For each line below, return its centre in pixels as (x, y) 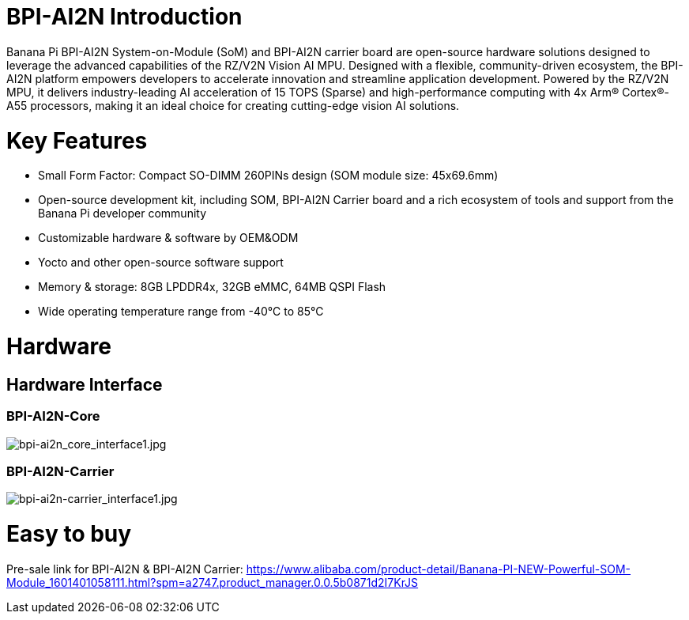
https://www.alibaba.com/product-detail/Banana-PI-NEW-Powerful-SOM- (439, 569)
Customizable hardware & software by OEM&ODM (168, 238)
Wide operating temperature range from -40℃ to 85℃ (181, 312)
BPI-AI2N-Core (53, 416)
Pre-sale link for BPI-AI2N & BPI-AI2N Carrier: (125, 569)
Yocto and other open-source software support (161, 263)
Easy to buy (69, 534)
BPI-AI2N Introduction (124, 17)
